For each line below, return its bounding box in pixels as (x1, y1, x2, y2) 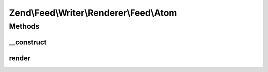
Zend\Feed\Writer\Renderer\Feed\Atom (9, 7, 177, 18)
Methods (9, 22, 40, 31)
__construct (9, 38, 47, 46)
